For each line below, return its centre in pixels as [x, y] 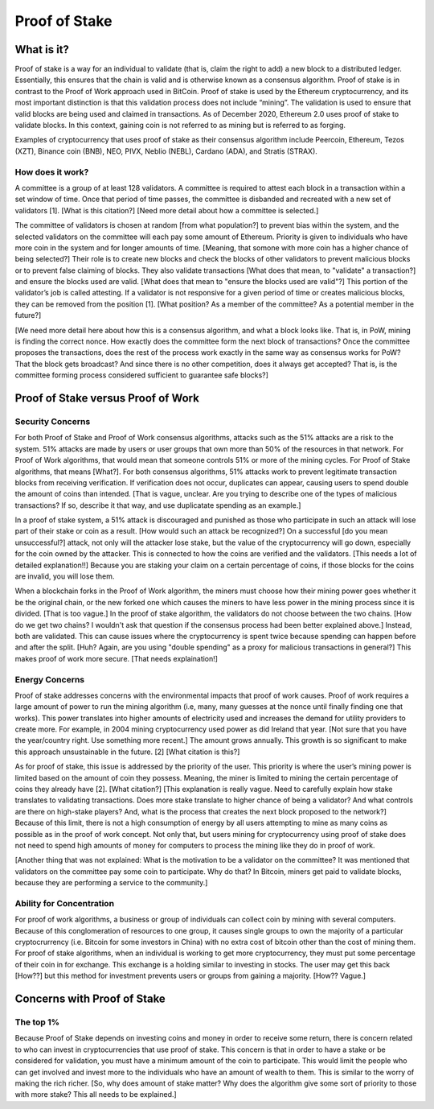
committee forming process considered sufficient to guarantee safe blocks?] [142, 375]
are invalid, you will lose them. [65, 576]
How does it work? [52, 171]
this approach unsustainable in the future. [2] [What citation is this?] [127, 752]
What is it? [42, 49]
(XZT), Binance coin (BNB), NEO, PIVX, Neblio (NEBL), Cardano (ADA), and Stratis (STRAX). [166, 151]
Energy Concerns [50, 679]
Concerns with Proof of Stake [90, 999]
